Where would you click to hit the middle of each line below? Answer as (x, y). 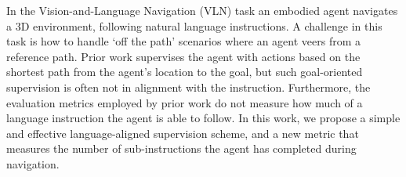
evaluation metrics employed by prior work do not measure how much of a (185, 102)
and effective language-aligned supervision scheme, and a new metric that (183, 133)
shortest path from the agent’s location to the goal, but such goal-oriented (185, 72)
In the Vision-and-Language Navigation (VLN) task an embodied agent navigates (202, 10)
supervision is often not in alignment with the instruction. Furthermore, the (188, 87)
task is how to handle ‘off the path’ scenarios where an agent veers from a (183, 41)
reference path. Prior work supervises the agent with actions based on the (183, 56)
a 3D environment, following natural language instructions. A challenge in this (194, 25)
